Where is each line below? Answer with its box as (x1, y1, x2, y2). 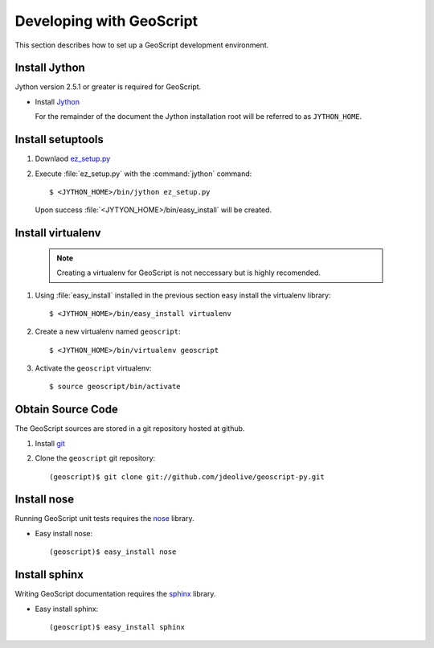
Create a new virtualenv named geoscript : (35, 326, 181, 337)
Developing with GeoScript (14, 12, 199, 30)
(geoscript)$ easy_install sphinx (49, 622, 185, 631)
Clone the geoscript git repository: (35, 453, 156, 463)
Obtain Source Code (14, 403, 118, 416)
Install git (35, 438, 66, 448)
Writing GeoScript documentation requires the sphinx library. (14, 589, 216, 599)
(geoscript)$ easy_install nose (49, 548, 177, 556)
